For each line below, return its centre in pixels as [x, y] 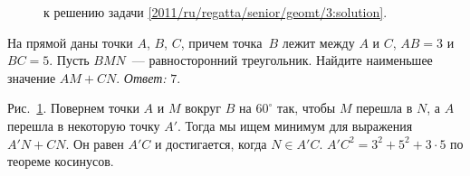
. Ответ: [141, 77]
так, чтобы [306, 108]
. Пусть [69, 60]
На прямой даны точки [70, 42]
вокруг [203, 108]
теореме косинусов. [61, 161]
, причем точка [221, 42]
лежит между [318, 42]
